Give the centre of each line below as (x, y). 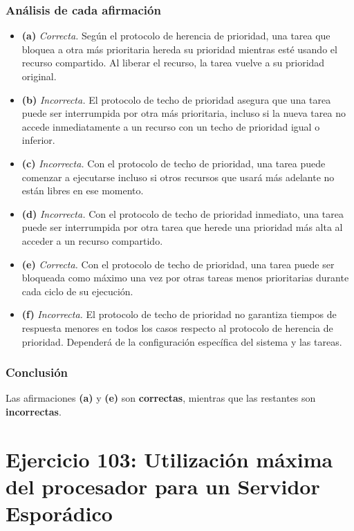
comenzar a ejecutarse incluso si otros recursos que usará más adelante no (178, 177)
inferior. (38, 140)
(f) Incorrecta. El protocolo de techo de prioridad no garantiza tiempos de (179, 314)
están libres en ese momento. (83, 190)
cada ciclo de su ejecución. (77, 291)
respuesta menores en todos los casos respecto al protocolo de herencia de (177, 327)
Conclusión (37, 372)
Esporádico (59, 513)
